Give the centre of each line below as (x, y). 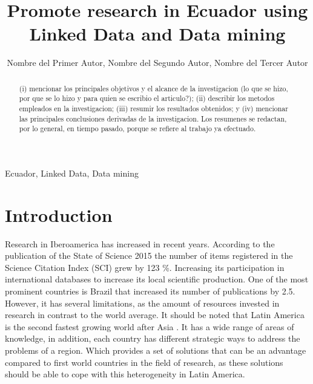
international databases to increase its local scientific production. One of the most (157, 279)
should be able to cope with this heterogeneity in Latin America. (125, 374)
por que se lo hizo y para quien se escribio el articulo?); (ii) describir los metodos (147, 98)
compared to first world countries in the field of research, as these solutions (144, 362)
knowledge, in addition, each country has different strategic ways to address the (153, 338)
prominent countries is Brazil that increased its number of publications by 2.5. (150, 291)
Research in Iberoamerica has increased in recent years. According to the (140, 243)
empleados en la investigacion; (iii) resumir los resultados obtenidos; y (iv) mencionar (153, 109)
